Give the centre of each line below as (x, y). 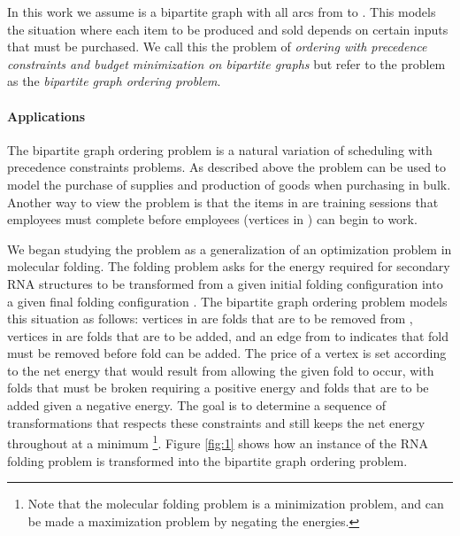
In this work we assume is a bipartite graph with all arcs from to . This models (222, 12)
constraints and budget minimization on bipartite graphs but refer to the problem (226, 63)
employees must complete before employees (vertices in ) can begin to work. (212, 219)
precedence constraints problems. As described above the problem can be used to (227, 167)
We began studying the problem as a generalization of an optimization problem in (230, 249)
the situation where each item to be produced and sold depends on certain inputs (228, 29)
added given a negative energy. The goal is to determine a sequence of (196, 405)
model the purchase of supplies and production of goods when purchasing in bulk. (229, 184)
